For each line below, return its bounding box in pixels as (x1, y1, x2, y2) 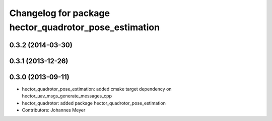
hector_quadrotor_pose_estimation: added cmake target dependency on (22, 86, 172, 92)
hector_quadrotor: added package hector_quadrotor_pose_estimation (22, 100, 166, 106)
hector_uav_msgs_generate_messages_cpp (22, 93, 112, 99)
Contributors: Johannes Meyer (22, 107, 86, 113)
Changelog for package (9, 8, 110, 19)
